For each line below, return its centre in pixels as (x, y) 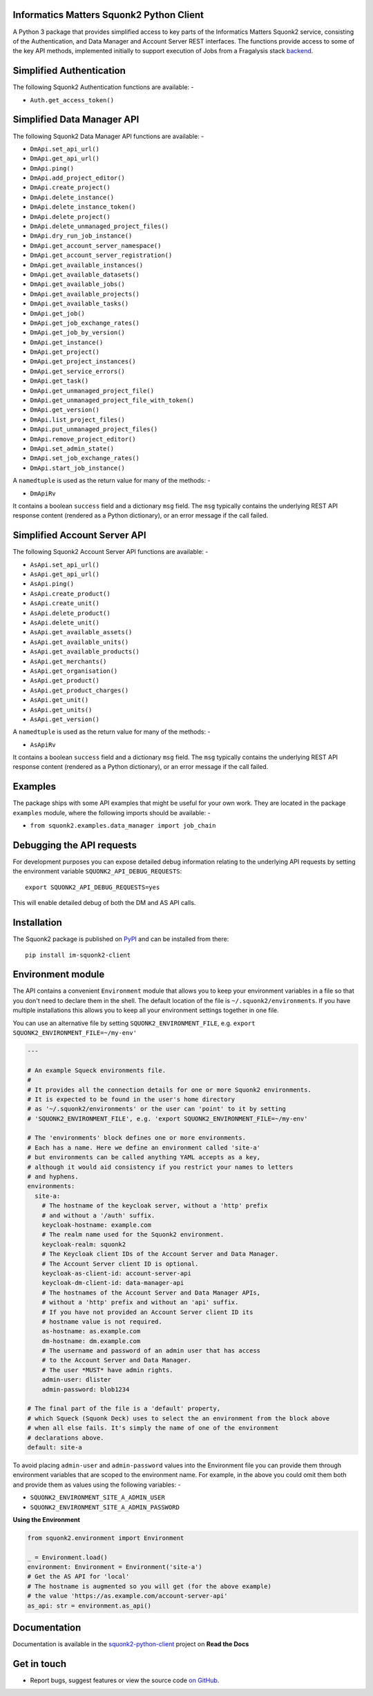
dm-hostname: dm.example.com (91, 1341)
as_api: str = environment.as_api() (89, 1606)
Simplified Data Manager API (76, 120)
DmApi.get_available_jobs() (78, 284)
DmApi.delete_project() (70, 217)
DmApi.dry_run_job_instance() (81, 236)
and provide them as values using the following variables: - (97, 1485)
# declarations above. (66, 1438)
